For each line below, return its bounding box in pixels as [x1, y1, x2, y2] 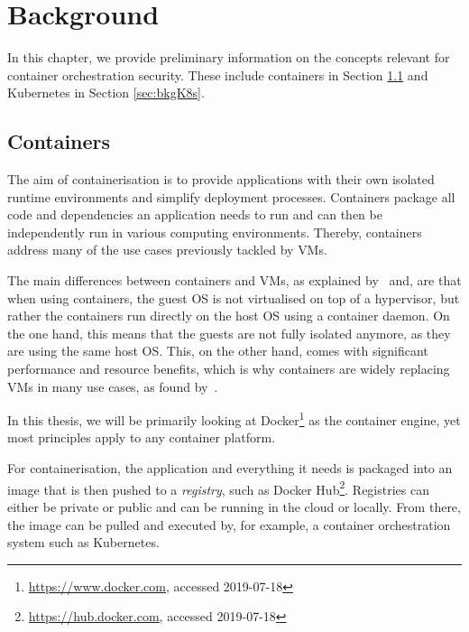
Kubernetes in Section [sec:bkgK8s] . [7, 83, 205, 102]
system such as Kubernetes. [7, 533, 160, 552]
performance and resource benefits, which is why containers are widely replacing [7, 359, 450, 378]
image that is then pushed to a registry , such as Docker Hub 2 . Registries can [7, 477, 429, 498]
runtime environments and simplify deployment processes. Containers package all [7, 187, 455, 206]
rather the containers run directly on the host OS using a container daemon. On [7, 306, 450, 325]
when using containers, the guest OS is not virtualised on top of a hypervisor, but [7, 288, 460, 307]
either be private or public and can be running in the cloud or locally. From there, [7, 497, 461, 516]
